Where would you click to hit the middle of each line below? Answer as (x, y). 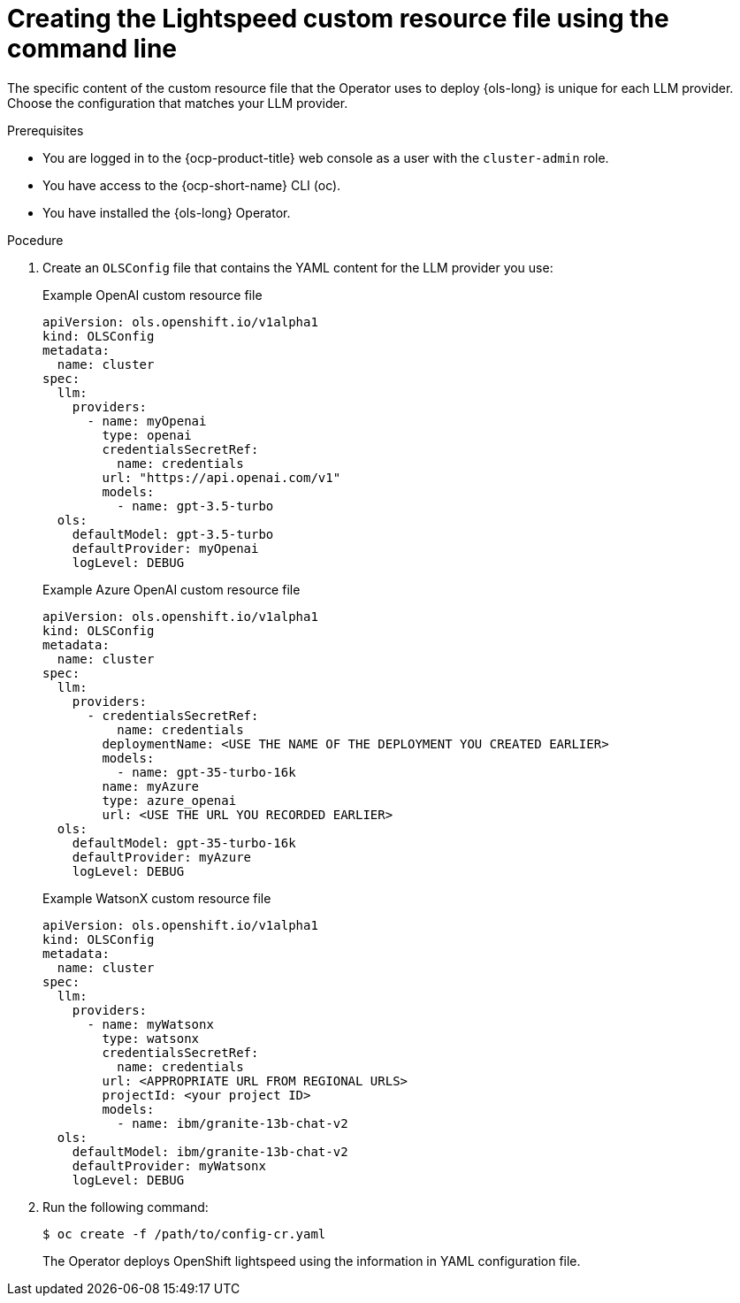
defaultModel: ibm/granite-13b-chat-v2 (210, 1151)
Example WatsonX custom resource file (157, 898)
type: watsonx (151, 1038)
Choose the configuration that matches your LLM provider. (178, 103)
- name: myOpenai (147, 421)
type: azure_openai (169, 800)
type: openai (147, 435)
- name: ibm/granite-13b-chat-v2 (233, 1123)
